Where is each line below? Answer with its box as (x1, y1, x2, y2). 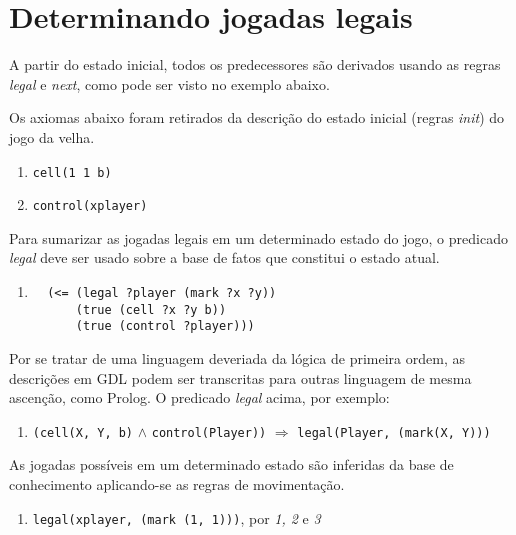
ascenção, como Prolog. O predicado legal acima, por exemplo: (9, 387, 390, 408)
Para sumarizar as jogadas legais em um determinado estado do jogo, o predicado (9, 227, 508, 248)
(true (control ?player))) (75, 319, 255, 334)
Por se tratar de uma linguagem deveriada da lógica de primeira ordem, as (9, 347, 465, 368)
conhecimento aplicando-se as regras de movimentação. (9, 474, 345, 494)
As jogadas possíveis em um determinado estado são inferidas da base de (9, 454, 454, 475)
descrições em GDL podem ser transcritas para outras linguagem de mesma (9, 367, 472, 388)
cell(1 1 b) (32, 165, 112, 180)
